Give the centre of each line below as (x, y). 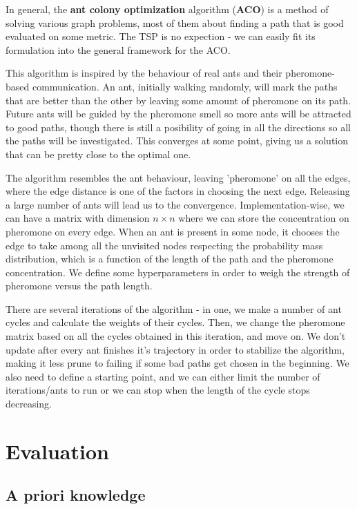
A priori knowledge (76, 495)
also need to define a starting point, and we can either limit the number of (163, 376)
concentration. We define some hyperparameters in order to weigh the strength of (178, 272)
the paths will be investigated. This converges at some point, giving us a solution (177, 141)
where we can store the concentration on (264, 218)
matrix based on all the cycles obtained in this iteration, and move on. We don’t (176, 336)
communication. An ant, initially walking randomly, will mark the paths (185, 86)
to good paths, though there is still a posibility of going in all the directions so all (178, 127)
